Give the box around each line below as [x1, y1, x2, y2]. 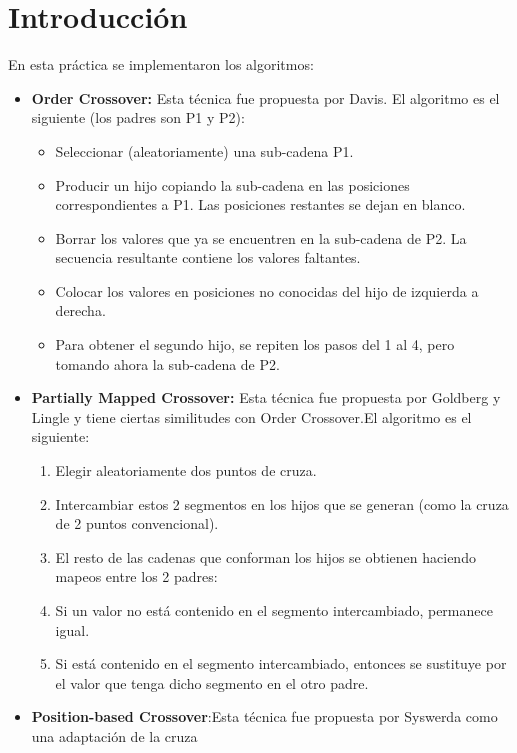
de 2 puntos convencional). [55, 513, 219, 534]
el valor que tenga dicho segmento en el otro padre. [55, 672, 369, 693]
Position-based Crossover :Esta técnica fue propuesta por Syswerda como [31, 706, 498, 727]
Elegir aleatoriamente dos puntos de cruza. [55, 460, 317, 481]
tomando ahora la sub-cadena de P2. [55, 353, 280, 374]
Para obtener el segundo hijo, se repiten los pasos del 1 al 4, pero [55, 334, 455, 355]
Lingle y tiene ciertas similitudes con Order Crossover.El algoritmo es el [31, 406, 472, 427]
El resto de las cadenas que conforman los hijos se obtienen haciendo [55, 546, 476, 567]
